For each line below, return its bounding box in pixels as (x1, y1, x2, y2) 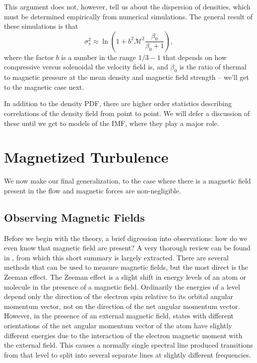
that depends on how (163, 52, 227, 62)
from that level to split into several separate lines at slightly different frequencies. (4, 349, 251, 360)
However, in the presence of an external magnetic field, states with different (4, 310, 234, 321)
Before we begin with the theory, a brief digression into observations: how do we (4, 233, 248, 243)
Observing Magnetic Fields (4, 209, 145, 225)
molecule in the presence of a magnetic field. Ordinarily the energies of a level (4, 281, 240, 292)
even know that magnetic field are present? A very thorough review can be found (4, 242, 251, 253)
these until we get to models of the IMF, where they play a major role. (4, 118, 219, 128)
